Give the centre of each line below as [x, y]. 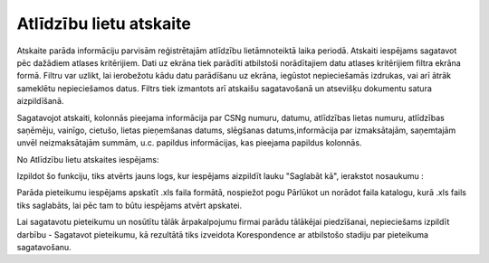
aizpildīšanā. [40, 101]
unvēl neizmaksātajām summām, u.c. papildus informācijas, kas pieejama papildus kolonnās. [189, 143]
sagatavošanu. [44, 248]
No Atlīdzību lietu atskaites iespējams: [88, 159]
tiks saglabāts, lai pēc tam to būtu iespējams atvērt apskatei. [129, 205]
